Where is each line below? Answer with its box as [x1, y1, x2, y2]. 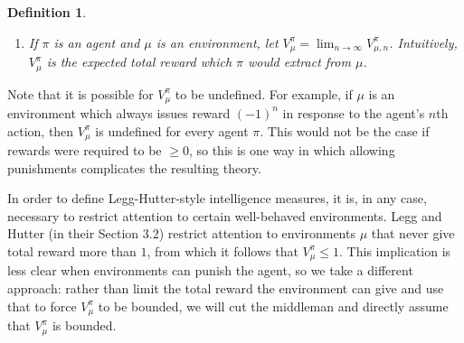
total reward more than [7, 241, 137, 260]
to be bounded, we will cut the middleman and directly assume [98, 296, 449, 315]
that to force [7, 296, 77, 315]
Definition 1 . [7, 3, 87, 21]
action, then [7, 121, 74, 140]
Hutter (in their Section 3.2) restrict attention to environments [7, 224, 355, 243]
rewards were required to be [7, 141, 162, 159]
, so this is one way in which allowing [188, 141, 395, 159]
